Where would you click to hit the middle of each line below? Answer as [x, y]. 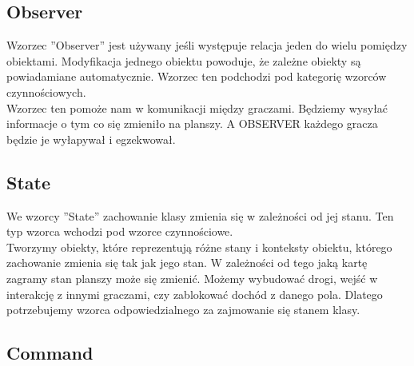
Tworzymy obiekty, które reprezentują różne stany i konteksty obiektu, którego [199, 247]
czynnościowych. [46, 91]
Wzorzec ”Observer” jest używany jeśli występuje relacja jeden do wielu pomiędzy [207, 45]
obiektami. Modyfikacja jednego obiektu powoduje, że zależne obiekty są [184, 60]
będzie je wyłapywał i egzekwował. [91, 139]
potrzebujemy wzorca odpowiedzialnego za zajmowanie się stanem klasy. [183, 310]
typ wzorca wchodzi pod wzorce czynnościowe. [120, 231]
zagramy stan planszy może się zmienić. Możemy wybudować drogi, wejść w [192, 278]
